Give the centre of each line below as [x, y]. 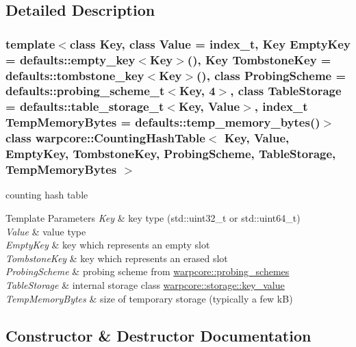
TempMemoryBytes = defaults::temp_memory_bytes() [163, 122]
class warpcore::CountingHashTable [105, 138]
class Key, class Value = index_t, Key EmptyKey [210, 43]
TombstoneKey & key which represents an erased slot [117, 258]
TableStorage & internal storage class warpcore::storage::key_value [145, 284]
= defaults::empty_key [71, 59]
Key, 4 [197, 91]
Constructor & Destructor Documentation [158, 335]
